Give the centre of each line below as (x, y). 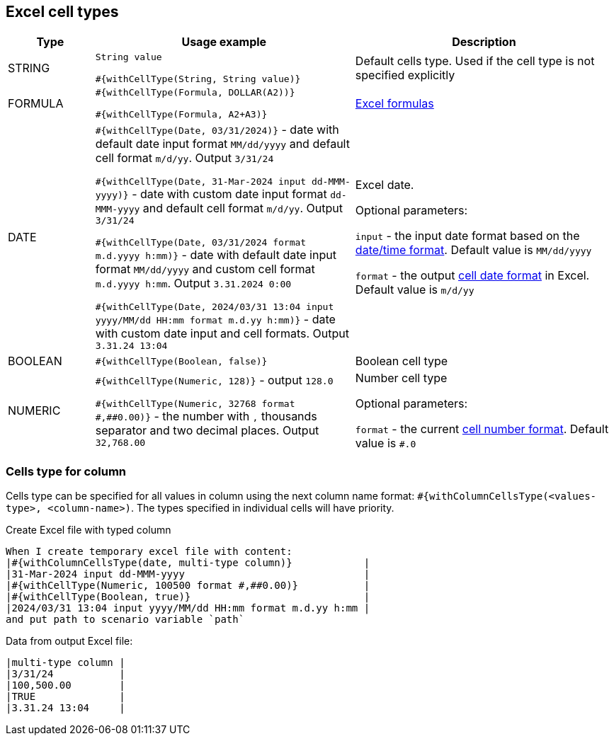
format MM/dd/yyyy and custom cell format (205, 269)
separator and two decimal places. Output (207, 431)
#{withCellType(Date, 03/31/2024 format (201, 243)
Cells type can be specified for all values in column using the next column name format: (210, 496)
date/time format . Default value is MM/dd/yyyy (473, 249)
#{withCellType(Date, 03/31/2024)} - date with (217, 130)
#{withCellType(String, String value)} (198, 79)
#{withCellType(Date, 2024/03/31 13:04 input (215, 307)
